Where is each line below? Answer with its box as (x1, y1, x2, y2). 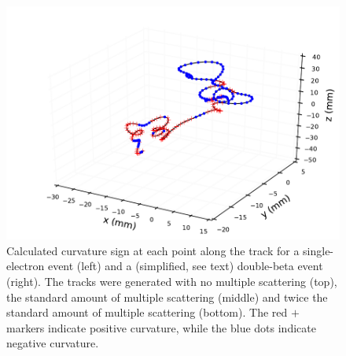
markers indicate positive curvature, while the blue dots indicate (6, 319, 316, 336)
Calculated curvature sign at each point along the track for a (6, 242, 300, 258)
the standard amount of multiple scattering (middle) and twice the (6, 288, 328, 305)
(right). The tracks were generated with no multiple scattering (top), (6, 273, 337, 289)
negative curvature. (6, 335, 99, 351)
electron (6, 258, 45, 274)
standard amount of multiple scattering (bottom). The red (6, 304, 288, 321)
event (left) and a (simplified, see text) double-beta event (47, 258, 323, 274)
